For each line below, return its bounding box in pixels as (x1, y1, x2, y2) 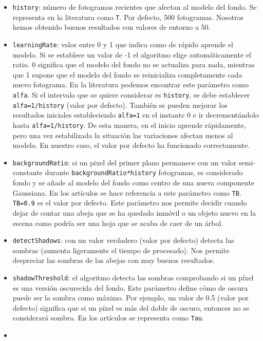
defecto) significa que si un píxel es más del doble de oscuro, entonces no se (12, 302, 249, 313)
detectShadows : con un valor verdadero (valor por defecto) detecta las (12, 235, 234, 245)
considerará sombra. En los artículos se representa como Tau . (12, 312, 204, 323)
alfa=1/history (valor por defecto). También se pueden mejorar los (12, 99, 228, 110)
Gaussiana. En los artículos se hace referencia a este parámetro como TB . (12, 187, 241, 198)
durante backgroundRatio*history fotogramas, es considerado (45, 167, 243, 178)
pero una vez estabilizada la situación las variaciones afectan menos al (12, 129, 233, 140)
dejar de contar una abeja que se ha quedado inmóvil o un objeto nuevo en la (12, 207, 256, 218)
